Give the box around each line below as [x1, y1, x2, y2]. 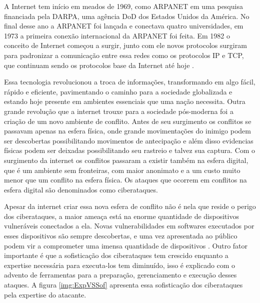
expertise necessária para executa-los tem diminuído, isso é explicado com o [4, 259, 235, 270]
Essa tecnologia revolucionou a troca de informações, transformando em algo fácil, [4, 76, 255, 87]
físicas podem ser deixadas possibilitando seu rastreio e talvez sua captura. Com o [4, 145, 255, 155]
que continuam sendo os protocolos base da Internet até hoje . [4, 59, 194, 70]
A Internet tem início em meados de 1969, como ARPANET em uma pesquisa [4, 1, 243, 11]
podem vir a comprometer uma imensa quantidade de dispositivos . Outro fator [4, 240, 248, 250]
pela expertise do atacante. [4, 289, 86, 299]
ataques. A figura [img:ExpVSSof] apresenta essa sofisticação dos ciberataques [4, 279, 243, 290]
